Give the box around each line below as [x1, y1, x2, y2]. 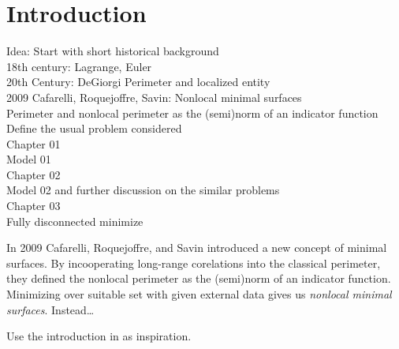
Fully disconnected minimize [6, 212, 144, 229]
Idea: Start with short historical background [6, 43, 219, 59]
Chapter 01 [6, 135, 61, 152]
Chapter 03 [6, 197, 61, 214]
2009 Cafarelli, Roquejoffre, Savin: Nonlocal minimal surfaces [6, 88, 302, 105]
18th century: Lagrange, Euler [6, 58, 152, 74]
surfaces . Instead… [6, 301, 95, 317]
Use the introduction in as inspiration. [6, 328, 192, 344]
